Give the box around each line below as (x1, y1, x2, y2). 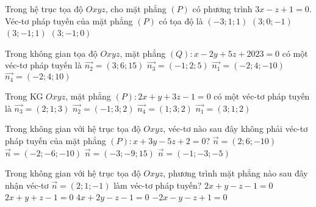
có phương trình (192, 2, 253, 15)
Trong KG (5, 90, 43, 103)
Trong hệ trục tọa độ (5, 2, 84, 15)
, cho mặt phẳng (105, 2, 167, 15)
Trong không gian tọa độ (5, 46, 98, 59)
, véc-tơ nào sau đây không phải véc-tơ (163, 122, 308, 135)
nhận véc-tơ (5, 178, 49, 191)
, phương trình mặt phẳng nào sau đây (163, 167, 308, 180)
